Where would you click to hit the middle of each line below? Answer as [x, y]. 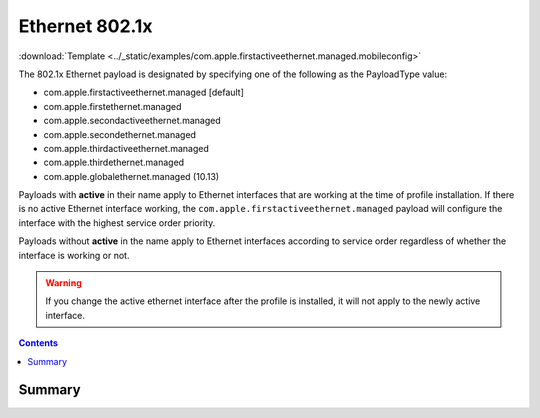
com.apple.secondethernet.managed [120, 134]
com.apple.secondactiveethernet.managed [132, 121]
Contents [38, 343]
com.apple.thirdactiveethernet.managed [126, 148]
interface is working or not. [74, 255]
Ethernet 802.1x [85, 26]
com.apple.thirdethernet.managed [114, 162]
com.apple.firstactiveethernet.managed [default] [144, 92]
